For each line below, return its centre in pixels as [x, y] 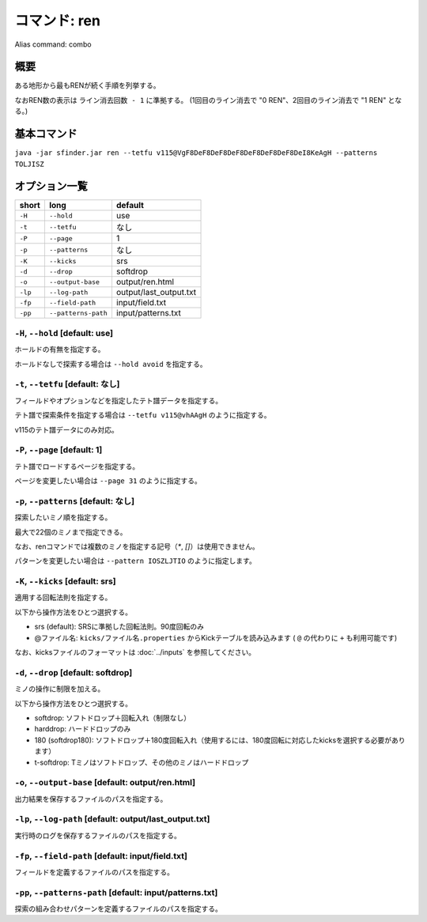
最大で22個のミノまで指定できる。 [71, 532]
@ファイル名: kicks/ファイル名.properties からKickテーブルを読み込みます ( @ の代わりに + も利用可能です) [216, 637]
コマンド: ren [57, 21]
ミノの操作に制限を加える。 [60, 689]
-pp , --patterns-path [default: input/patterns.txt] [116, 892]
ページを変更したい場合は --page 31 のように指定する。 [108, 481]
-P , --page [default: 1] [59, 450]
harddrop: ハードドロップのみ [83, 729]
